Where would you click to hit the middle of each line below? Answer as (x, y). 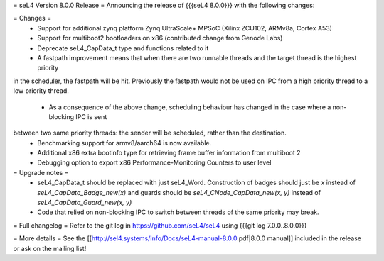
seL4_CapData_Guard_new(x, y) (85, 203)
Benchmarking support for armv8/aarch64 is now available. (124, 143)
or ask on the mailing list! (50, 248)
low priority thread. (41, 91)
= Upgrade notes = (41, 172)
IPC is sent (91, 116)
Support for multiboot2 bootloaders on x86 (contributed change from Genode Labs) (160, 38)
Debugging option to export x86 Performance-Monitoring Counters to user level (154, 162)
